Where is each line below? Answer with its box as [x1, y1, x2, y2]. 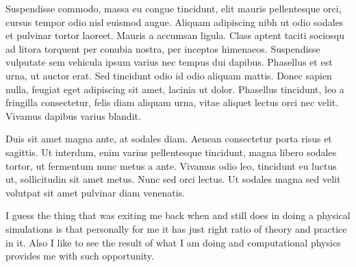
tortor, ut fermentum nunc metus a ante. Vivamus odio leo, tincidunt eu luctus [5, 158, 337, 173]
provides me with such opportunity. [5, 249, 154, 263]
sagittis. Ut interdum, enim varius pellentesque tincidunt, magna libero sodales [5, 144, 337, 159]
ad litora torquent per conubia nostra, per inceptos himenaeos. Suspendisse [5, 41, 320, 55]
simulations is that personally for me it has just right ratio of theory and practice [5, 221, 347, 236]
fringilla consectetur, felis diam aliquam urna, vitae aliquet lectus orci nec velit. [5, 95, 339, 110]
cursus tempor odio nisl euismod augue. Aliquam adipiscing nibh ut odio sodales [5, 14, 344, 29]
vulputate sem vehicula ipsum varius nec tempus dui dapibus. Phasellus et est [5, 55, 333, 69]
